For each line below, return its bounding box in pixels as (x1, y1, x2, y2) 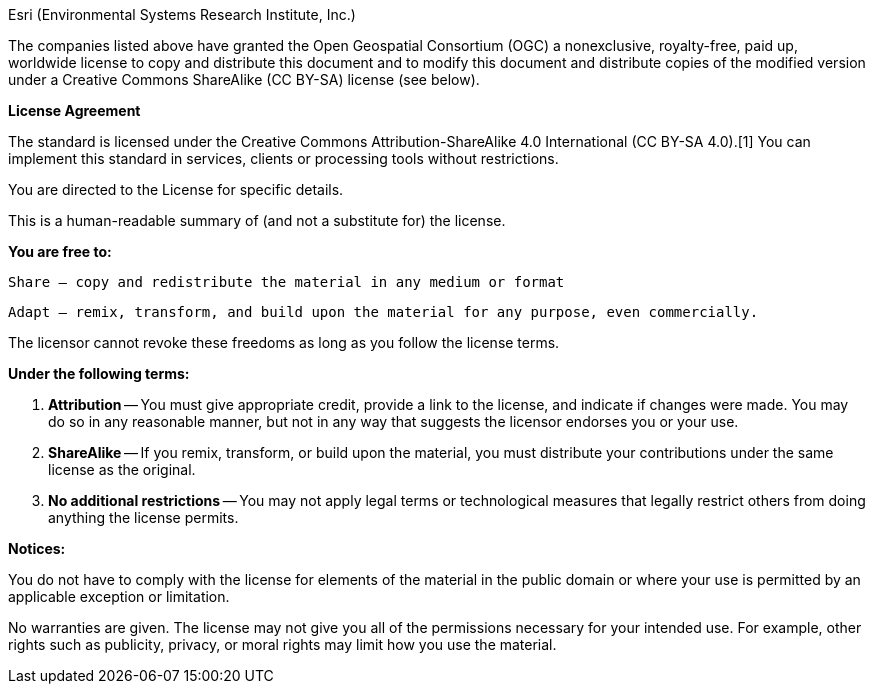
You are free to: (8, 243, 112, 260)
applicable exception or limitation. (8, 588, 230, 605)
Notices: (8, 540, 66, 557)
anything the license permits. (48, 509, 239, 526)
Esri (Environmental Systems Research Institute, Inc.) (8, 6, 356, 23)
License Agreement (8, 102, 141, 119)
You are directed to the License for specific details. (8, 181, 344, 198)
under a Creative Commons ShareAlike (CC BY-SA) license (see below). (8, 71, 480, 88)
